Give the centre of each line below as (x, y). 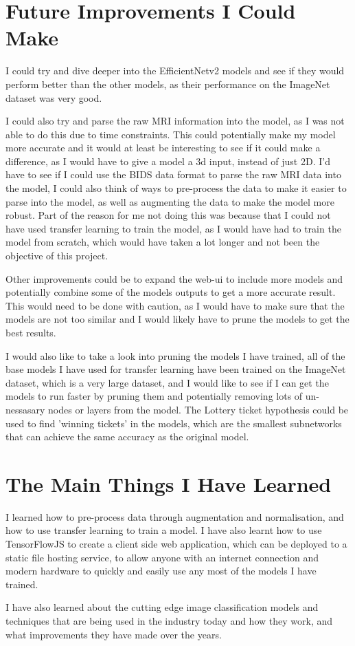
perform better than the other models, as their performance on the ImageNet (168, 84)
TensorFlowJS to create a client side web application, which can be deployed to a (176, 544)
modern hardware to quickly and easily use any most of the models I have (161, 571)
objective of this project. (57, 256)
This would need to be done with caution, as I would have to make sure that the (175, 305)
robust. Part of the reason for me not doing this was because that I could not (168, 215)
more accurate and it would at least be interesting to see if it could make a (163, 148)
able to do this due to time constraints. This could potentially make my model (171, 134)
